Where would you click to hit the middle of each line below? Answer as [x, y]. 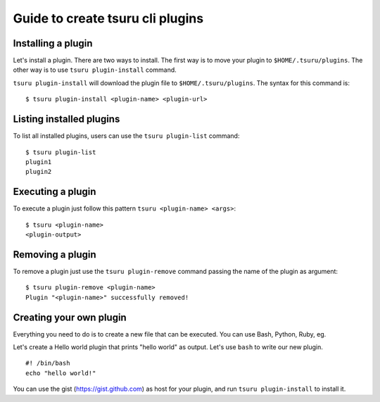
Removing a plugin [55, 255]
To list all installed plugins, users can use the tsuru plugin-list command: [126, 136]
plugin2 [39, 172]
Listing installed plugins [66, 119]
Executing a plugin [55, 192]
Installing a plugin [53, 43]
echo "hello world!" [61, 373]
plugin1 [39, 162]
